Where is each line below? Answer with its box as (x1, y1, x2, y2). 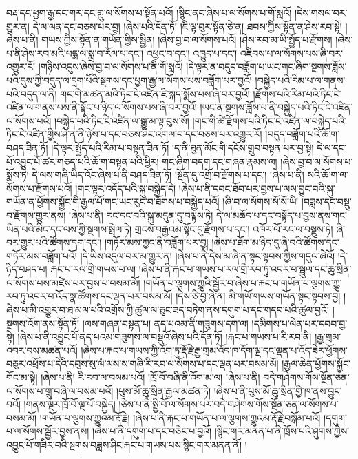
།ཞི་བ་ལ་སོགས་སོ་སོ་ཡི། (222, 194, 299, 209)
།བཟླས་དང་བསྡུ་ (301, 194, 352, 209)
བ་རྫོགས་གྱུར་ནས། (6, 207, 66, 222)
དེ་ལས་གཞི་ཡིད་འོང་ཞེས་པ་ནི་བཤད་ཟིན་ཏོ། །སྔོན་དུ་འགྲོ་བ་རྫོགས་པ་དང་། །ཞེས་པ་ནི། (32, 167, 304, 182)
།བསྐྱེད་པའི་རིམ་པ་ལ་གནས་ (255, 72, 346, 87)
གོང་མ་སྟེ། (6, 370, 38, 385)
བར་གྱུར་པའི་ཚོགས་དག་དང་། (6, 235, 102, 249)
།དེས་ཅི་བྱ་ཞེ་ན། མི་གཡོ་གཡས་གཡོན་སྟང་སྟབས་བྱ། (176, 289, 341, 303)
